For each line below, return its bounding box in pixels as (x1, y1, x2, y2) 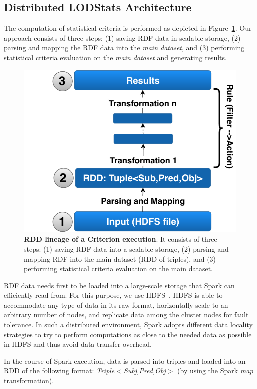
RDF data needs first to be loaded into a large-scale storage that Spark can (4, 280, 235, 290)
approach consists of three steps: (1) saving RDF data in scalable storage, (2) (4, 32, 241, 43)
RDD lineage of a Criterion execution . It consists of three (24, 234, 217, 244)
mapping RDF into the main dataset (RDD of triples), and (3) (24, 253, 216, 264)
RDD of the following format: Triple (4, 365, 115, 376)
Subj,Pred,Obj (123, 365, 166, 376)
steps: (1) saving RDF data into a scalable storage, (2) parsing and (24, 243, 229, 254)
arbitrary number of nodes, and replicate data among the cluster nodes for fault (4, 309, 249, 320)
